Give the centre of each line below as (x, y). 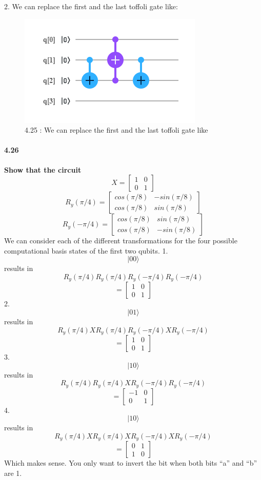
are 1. (13, 473)
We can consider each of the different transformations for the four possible (121, 241)
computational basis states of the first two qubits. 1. (86, 250)
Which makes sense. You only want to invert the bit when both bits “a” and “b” (131, 463)
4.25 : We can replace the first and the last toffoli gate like (116, 130)
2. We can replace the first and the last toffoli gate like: (91, 6)
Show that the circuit (43, 169)
